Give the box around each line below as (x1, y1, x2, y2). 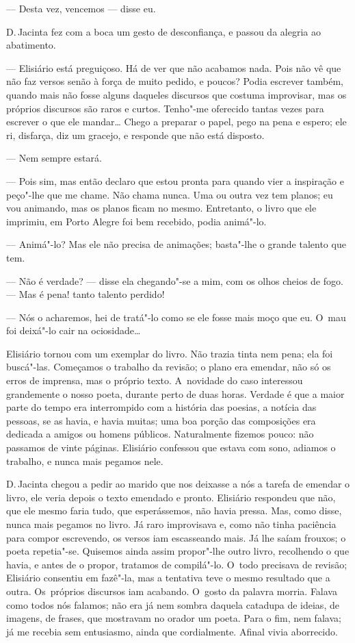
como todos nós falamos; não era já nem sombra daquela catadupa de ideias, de (6, 597, 339, 612)
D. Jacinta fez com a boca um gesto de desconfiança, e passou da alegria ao (6, 24, 321, 38)
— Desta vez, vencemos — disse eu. (6, 1, 156, 15)
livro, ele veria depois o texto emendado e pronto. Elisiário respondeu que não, (6, 490, 336, 504)
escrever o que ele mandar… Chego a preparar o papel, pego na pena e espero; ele (6, 114, 347, 129)
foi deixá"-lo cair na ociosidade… (6, 323, 141, 338)
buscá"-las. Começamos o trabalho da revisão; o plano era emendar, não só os (6, 360, 331, 374)
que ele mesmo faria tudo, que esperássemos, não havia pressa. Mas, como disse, (6, 503, 342, 518)
